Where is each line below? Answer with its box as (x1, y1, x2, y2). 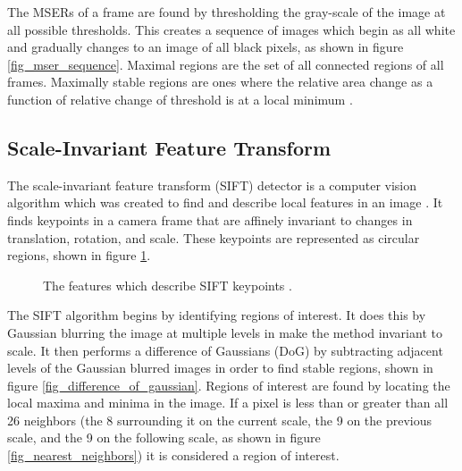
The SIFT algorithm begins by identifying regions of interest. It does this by (7, 306, 426, 324)
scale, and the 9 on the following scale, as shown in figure (7, 428, 321, 447)
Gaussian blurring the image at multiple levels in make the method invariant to (7, 323, 442, 341)
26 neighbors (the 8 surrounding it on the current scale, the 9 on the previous (7, 410, 433, 429)
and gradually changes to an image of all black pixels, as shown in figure (7, 38, 404, 56)
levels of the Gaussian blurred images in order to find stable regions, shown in (7, 358, 433, 377)
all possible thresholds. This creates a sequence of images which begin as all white (7, 20, 456, 38)
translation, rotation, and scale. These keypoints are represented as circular (7, 228, 420, 247)
